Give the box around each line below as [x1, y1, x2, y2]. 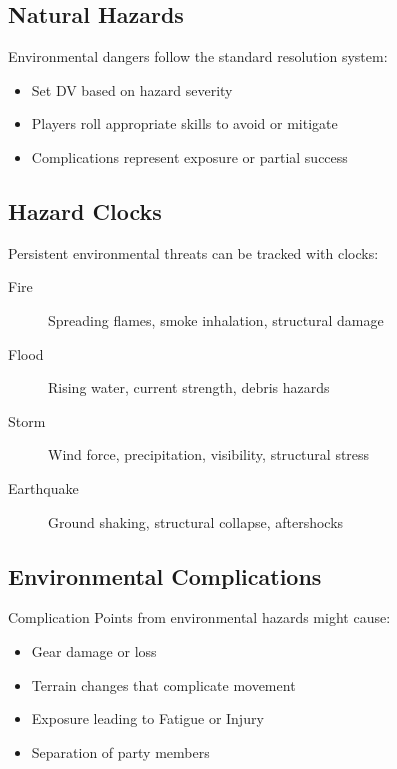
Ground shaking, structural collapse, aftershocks [48, 511, 344, 532]
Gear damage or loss [31, 640, 157, 661]
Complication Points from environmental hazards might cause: [8, 607, 391, 628]
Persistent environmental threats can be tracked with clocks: [8, 242, 379, 263]
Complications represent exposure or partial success [31, 146, 348, 167]
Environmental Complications [8, 560, 322, 591]
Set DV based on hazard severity [31, 79, 233, 100]
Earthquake [8, 477, 79, 498]
